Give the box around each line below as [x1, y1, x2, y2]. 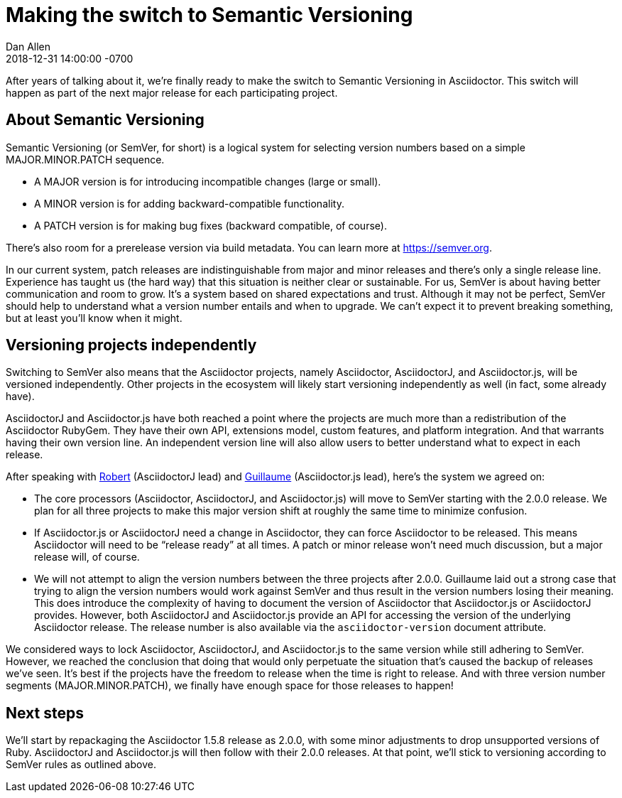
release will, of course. [34, 551, 140, 564]
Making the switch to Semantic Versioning [6, 3, 413, 27]
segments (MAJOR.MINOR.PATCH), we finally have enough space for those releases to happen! [6, 679, 454, 692]
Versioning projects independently [6, 336, 257, 355]
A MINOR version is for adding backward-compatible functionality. [34, 197, 344, 210]
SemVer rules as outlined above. [6, 758, 156, 771]
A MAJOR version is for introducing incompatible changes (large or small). [34, 175, 381, 188]
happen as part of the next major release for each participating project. [6, 86, 338, 99]
